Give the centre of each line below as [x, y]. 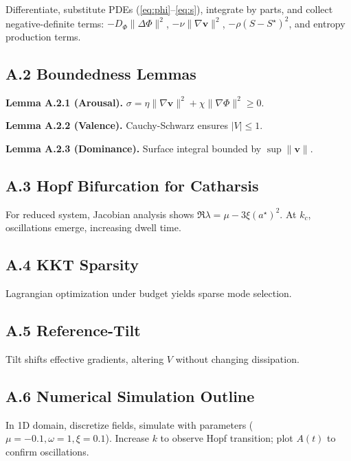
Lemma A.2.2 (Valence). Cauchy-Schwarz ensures [117, 125]
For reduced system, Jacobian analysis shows [100, 214]
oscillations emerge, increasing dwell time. [93, 227]
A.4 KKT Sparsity [72, 264]
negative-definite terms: [55, 23]
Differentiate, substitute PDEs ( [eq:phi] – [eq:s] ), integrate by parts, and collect [169, 9]
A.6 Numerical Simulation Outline [130, 396]
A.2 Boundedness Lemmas [101, 74]
